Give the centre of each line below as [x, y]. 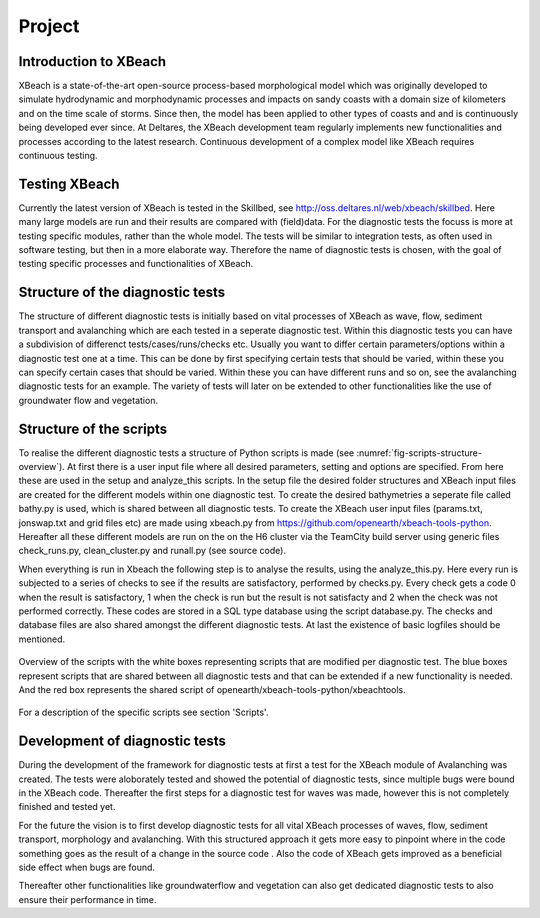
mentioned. [42, 639]
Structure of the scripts [93, 428]
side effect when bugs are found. [86, 867]
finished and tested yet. [67, 807]
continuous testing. [58, 156]
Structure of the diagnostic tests [122, 292]
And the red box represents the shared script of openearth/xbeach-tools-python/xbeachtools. [212, 689]
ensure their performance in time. [87, 899]
